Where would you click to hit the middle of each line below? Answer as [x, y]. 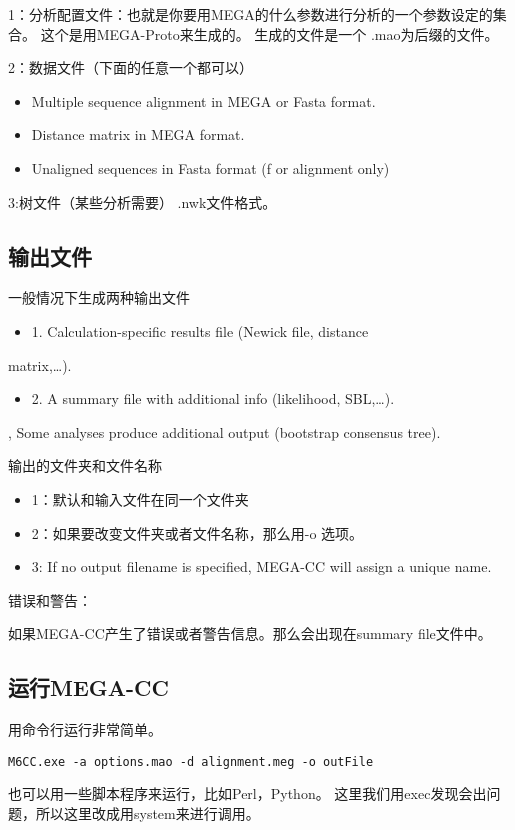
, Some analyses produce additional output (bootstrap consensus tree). [224, 431]
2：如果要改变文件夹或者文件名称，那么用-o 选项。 [197, 532]
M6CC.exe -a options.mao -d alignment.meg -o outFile [191, 761]
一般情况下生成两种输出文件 [99, 297]
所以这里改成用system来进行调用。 [147, 812]
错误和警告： [50, 599]
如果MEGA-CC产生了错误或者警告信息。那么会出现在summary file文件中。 [250, 633]
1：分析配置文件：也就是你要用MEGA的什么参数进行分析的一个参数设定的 [250, 14]
